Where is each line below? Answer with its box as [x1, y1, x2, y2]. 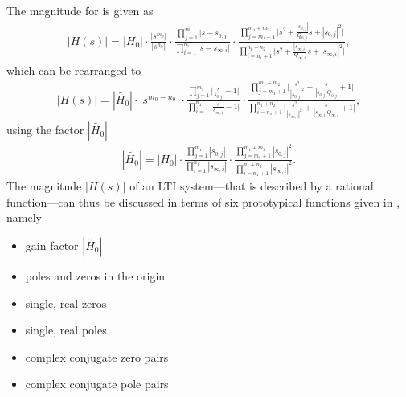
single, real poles [25, 321, 107, 338]
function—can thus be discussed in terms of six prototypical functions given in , [6, 193, 400, 210]
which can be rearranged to [6, 61, 141, 78]
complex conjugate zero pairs [25, 348, 169, 365]
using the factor [6, 121, 84, 137]
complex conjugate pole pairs [25, 375, 169, 392]
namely [6, 209, 42, 226]
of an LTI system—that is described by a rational [129, 178, 374, 194]
